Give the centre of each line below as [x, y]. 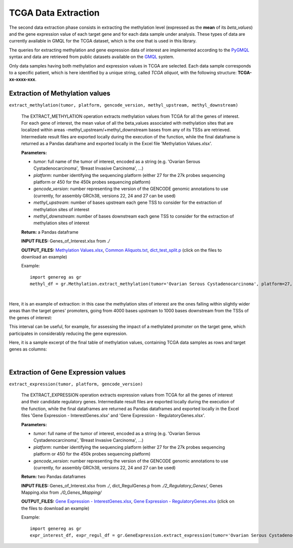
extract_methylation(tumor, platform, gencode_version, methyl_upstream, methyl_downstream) [124, 105]
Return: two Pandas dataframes [53, 477]
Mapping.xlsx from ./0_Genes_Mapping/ [62, 493]
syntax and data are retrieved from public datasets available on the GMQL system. [92, 57]
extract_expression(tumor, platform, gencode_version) [76, 384]
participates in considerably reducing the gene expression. [68, 333]
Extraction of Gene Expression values [67, 372]
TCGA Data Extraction [54, 13]
